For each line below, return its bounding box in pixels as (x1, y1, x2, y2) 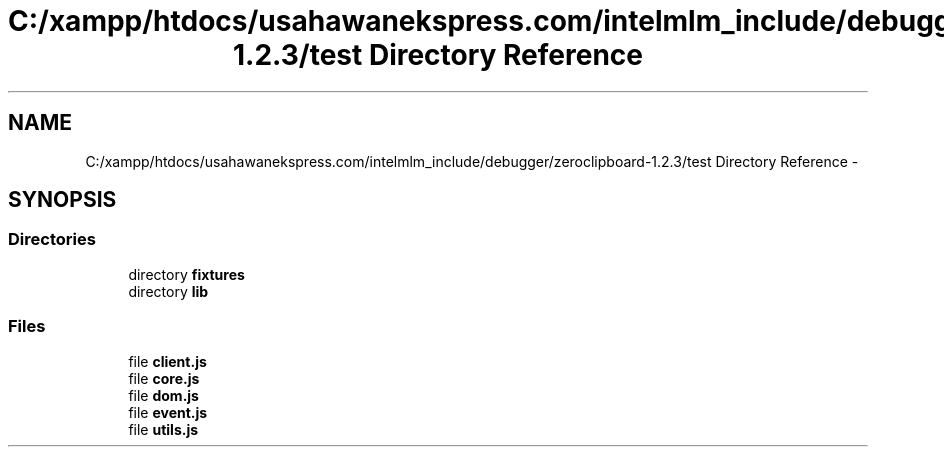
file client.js (128, 352, 207, 370)
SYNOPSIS (8, 187, 117, 213)
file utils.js (128, 420, 199, 438)
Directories (8, 229, 96, 250)
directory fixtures (128, 265, 245, 283)
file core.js (128, 369, 200, 387)
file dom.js (128, 386, 199, 404)
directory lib (128, 282, 209, 300)
